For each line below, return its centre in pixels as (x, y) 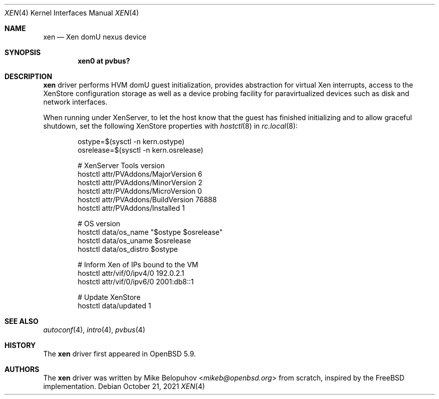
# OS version (99, 224)
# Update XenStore (109, 297)
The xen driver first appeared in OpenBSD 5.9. (120, 354)
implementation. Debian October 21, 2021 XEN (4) (124, 386)
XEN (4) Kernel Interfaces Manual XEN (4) (72, 13)
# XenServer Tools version (121, 165)
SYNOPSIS (23, 52)
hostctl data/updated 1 (114, 306)
